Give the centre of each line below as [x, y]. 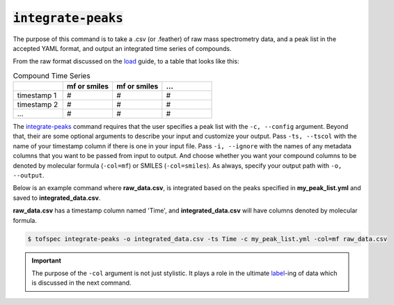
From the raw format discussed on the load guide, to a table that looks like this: [126, 61]
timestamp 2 [38, 104]
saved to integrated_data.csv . [57, 198]
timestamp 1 [37, 95]
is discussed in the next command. [81, 283]
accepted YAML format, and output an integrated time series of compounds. [122, 48]
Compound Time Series [52, 75]
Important [47, 260]
